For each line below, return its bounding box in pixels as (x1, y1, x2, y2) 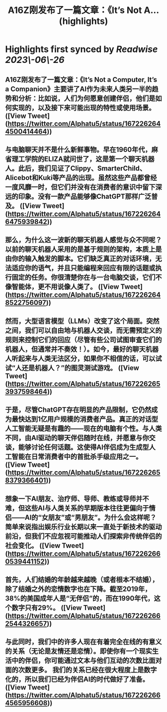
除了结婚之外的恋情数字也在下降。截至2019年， (5, 585, 152, 593)
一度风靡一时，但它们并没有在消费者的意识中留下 (5, 183, 156, 191)
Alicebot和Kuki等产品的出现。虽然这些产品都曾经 (5, 173, 158, 182)
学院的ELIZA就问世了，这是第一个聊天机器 (24, 154, 155, 163)
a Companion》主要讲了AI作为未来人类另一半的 (5, 84, 152, 93)
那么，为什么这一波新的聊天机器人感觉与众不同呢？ (5, 236, 162, 244)
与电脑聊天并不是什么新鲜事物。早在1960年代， (5, 145, 152, 154)
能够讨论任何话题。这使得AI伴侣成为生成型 (18, 443, 149, 452)
